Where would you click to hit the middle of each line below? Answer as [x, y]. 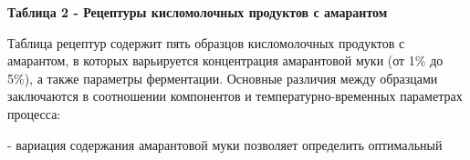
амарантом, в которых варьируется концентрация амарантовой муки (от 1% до [225, 60]
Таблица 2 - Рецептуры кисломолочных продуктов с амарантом [198, 12]
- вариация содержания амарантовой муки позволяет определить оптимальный [225, 144]
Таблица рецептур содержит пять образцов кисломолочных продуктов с [206, 42]
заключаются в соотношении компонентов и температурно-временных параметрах [235, 96]
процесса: [34, 113]
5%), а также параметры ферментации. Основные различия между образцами [223, 78]
